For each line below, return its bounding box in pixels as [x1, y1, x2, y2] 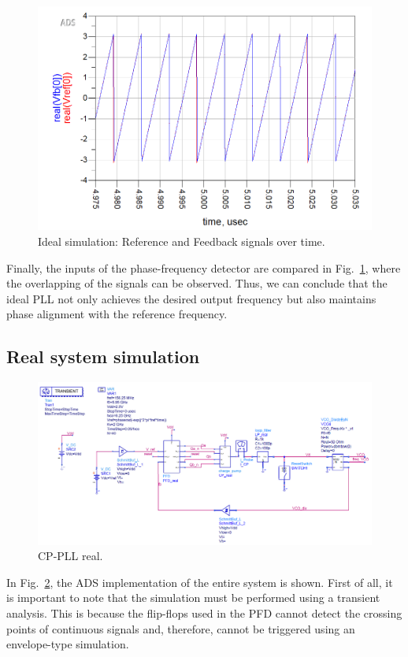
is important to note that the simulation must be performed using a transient [6, 589, 380, 606]
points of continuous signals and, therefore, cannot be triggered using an [6, 620, 355, 637]
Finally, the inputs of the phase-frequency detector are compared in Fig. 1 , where [6, 259, 401, 276]
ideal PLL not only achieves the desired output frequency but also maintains [6, 290, 376, 306]
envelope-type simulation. [6, 636, 129, 652]
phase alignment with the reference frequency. [6, 306, 228, 322]
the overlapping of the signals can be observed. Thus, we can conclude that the [6, 275, 388, 291]
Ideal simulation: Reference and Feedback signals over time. [38, 232, 325, 249]
